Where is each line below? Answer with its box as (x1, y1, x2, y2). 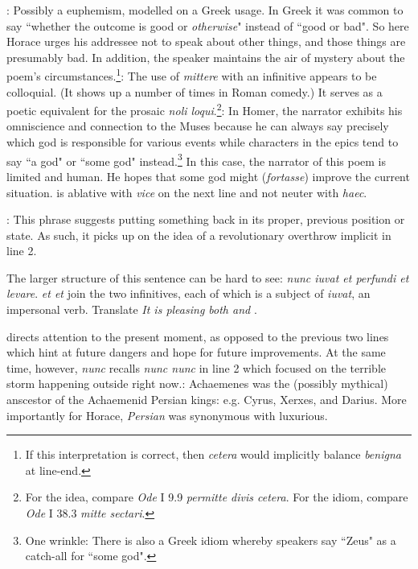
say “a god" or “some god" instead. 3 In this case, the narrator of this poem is (6, 150, 386, 169)
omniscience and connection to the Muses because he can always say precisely (6, 118, 389, 134)
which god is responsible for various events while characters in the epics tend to (6, 134, 399, 150)
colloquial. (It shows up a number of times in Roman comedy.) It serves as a (6, 83, 383, 100)
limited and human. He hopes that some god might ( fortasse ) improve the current (6, 167, 410, 184)
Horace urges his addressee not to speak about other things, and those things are (6, 33, 406, 50)
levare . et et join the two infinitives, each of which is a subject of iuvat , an (6, 285, 371, 302)
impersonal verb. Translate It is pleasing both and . (6, 301, 257, 318)
